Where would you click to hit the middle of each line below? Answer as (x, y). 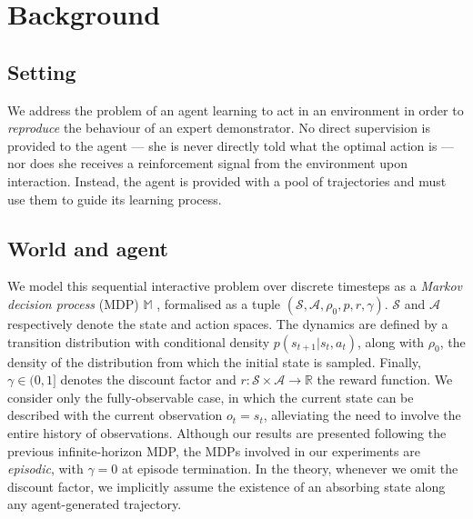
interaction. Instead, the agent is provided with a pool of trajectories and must (227, 180)
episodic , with (45, 469)
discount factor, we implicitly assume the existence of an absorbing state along (226, 486)
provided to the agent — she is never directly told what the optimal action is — (231, 145)
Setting (42, 71)
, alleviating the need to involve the (362, 415)
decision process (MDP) (73, 303)
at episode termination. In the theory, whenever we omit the (290, 469)
